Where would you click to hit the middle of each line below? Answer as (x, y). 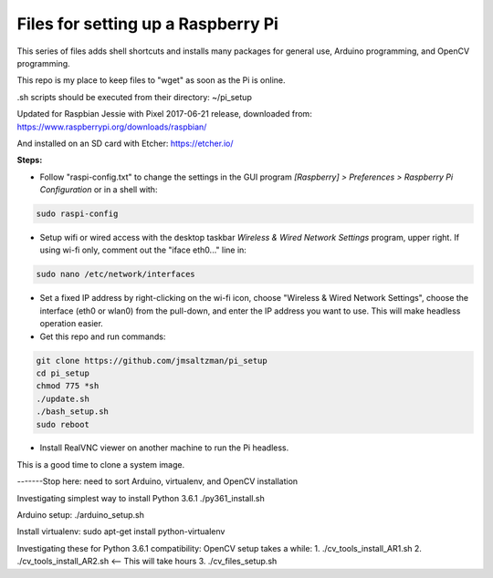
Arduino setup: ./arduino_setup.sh (81, 515)
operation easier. (72, 324)
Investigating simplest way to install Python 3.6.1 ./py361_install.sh (141, 498)
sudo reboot (63, 424)
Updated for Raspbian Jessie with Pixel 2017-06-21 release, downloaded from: (164, 114)
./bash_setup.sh (73, 412)
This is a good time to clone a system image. (101, 464)
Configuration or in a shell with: (99, 190)
